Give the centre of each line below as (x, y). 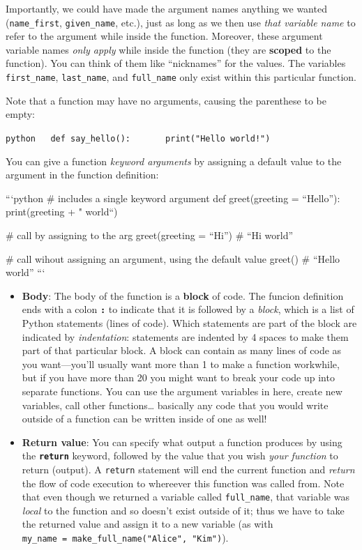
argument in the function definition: (82, 175)
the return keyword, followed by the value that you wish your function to (180, 456)
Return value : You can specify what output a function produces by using (182, 442)
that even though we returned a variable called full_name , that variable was (186, 497)
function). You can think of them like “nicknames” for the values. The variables (176, 63)
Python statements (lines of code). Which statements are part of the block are (189, 322)
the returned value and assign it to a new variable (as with (148, 524)
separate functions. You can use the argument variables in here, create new (182, 391)
